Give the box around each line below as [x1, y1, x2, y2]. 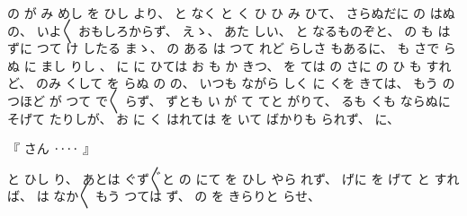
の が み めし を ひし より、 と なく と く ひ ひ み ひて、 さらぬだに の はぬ [7, 4, 455, 22]
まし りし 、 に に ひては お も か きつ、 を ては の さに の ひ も [40, 56, 422, 74]
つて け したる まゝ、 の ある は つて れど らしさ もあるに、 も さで [36, 39, 440, 57]
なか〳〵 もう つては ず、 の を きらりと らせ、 [53, 186, 320, 205]
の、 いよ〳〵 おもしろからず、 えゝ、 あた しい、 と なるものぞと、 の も [7, 21, 434, 39]
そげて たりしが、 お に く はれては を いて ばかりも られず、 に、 [7, 108, 400, 127]
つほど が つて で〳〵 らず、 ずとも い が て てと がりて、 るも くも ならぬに [7, 91, 451, 109]
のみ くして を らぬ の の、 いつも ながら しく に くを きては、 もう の [35, 73, 455, 92]
